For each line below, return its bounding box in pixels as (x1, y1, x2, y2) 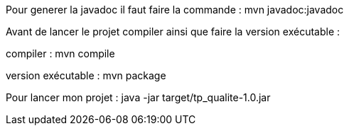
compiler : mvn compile (6, 47, 115, 59)
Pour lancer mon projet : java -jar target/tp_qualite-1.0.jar (6, 91, 271, 103)
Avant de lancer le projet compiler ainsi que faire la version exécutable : (6, 25, 340, 38)
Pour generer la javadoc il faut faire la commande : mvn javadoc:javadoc (6, 4, 344, 16)
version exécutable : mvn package (6, 69, 166, 81)
